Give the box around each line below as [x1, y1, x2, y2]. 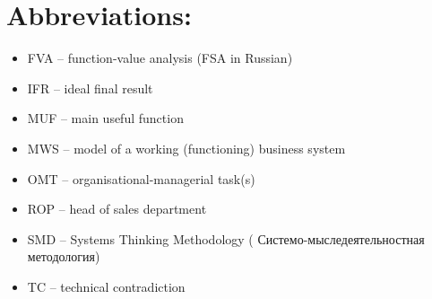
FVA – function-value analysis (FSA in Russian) [27, 48, 293, 67]
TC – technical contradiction [27, 277, 186, 295]
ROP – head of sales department [27, 199, 207, 218]
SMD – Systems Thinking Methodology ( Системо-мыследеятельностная [27, 229, 425, 248]
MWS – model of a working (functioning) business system [27, 138, 346, 157]
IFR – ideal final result [27, 78, 153, 97]
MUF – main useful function [27, 109, 184, 128]
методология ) [27, 247, 100, 266]
